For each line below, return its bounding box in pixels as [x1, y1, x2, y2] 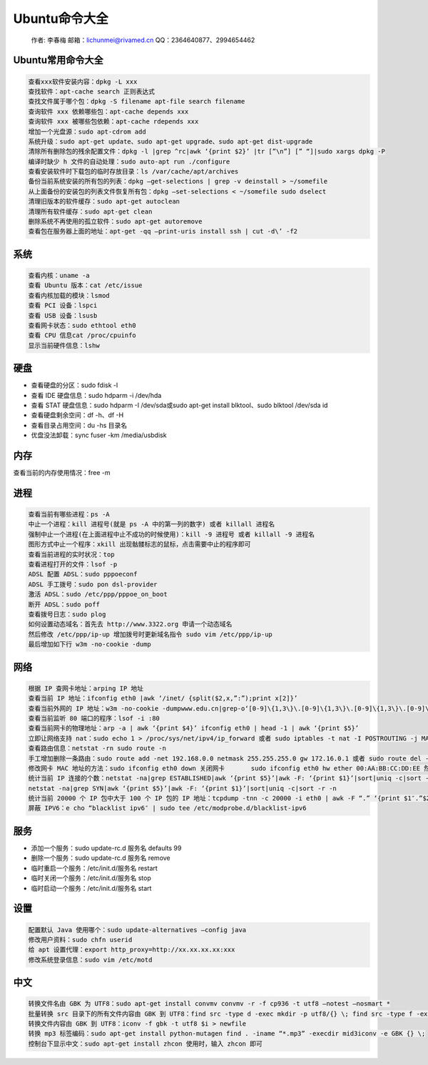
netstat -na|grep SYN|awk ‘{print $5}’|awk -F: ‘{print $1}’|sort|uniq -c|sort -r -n [28, 784, 337, 792]
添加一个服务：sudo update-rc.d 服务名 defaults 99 [31, 844, 182, 852]
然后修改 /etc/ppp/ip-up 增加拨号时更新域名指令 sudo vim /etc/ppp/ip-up [28, 630, 272, 639]
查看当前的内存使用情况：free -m [13, 469, 111, 477]
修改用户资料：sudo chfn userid [28, 936, 133, 944]
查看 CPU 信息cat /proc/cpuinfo [28, 331, 137, 339]
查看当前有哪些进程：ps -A [28, 511, 110, 519]
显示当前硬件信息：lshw [28, 341, 100, 349]
